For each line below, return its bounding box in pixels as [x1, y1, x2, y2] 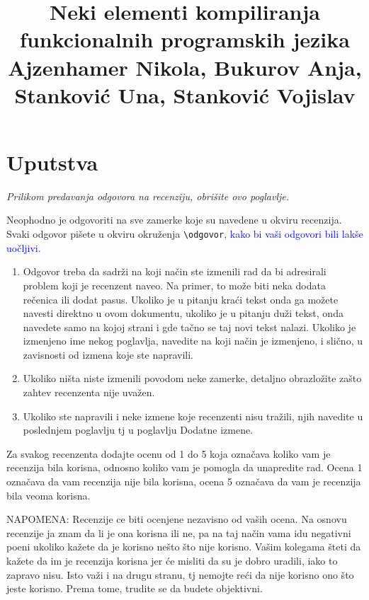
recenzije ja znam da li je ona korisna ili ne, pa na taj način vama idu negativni [6, 525, 351, 540]
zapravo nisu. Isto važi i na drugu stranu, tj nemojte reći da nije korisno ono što [6, 567, 354, 582]
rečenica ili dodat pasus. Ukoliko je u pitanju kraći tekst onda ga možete [23, 292, 339, 306]
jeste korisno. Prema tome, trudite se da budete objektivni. [6, 581, 263, 596]
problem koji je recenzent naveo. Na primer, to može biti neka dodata [23, 277, 326, 292]
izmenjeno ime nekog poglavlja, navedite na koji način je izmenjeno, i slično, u [23, 333, 363, 348]
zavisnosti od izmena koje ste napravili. [23, 347, 194, 362]
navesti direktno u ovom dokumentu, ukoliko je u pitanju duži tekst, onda [23, 306, 344, 321]
